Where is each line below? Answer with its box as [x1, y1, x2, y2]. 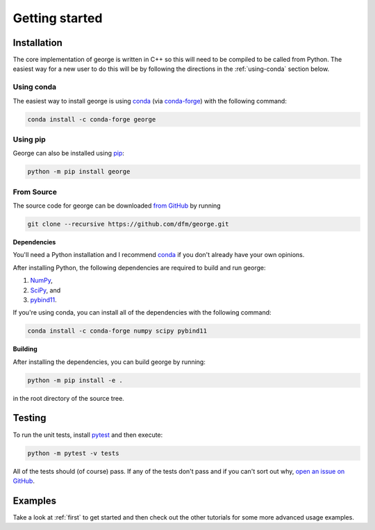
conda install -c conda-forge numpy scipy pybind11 [27, 327, 208, 335]
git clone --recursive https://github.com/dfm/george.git [27, 220, 229, 229]
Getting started [12, 10, 103, 26]
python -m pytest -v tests [27, 449, 119, 457]
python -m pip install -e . [27, 376, 123, 384]
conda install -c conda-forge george [27, 115, 156, 123]
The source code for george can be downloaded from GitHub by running [12, 201, 222, 210]
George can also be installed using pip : [12, 149, 125, 158]
